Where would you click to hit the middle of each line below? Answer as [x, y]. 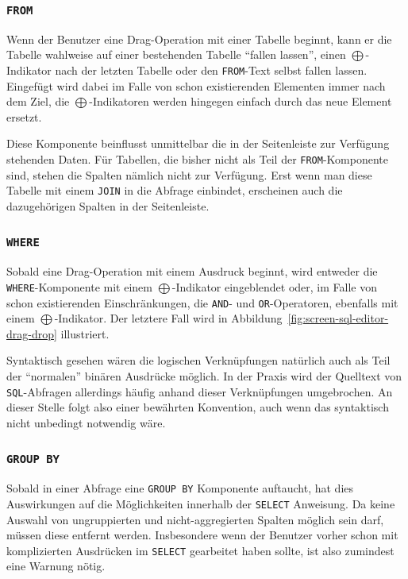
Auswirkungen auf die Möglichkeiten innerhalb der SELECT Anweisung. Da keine [201, 503]
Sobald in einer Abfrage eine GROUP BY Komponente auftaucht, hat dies [180, 488]
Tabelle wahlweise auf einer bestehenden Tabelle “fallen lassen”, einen [176, 54]
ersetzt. [24, 116]
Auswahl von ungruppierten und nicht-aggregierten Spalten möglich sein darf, [195, 519]
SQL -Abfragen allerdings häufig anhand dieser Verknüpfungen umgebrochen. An [200, 391]
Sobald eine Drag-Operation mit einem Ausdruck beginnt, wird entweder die [192, 271]
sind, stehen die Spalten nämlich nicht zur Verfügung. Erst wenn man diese [189, 174]
